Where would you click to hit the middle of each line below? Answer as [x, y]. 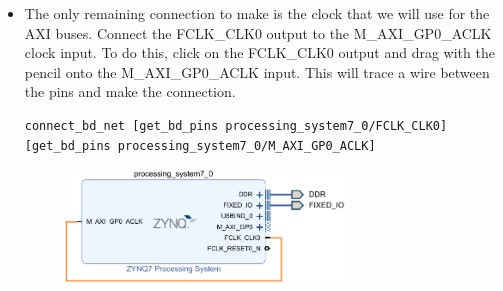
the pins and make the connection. [130, 91]
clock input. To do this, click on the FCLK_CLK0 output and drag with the [259, 52]
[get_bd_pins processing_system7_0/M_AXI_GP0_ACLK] [200, 145]
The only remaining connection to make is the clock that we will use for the [257, 13]
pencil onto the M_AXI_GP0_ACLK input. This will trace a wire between [257, 71]
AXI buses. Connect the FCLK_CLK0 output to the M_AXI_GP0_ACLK [258, 32]
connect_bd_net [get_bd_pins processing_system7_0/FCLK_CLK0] [236, 125]
